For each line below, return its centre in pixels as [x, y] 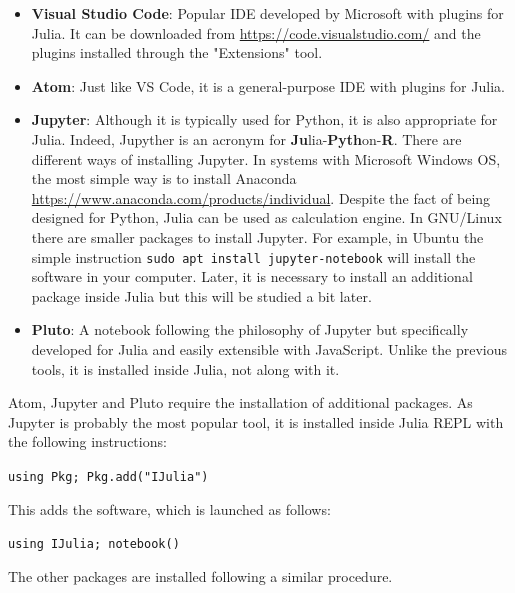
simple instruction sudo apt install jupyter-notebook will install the [253, 256]
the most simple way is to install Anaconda [164, 178]
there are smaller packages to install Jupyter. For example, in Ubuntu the [257, 236]
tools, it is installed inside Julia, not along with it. [185, 368]
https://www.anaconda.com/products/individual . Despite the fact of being [261, 197]
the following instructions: [87, 441]
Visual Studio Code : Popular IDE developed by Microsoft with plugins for [267, 13]
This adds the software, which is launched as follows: [169, 508]
